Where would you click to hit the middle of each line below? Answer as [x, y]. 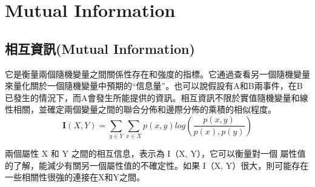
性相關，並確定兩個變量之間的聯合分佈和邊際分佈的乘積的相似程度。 [141, 109]
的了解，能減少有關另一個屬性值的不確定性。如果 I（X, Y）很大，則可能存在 [157, 165]
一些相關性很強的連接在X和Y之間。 [75, 177]
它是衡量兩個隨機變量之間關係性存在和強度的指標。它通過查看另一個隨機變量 [157, 74]
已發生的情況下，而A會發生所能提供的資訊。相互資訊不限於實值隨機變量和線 [157, 97]
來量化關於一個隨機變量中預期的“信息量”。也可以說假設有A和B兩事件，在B [154, 86]
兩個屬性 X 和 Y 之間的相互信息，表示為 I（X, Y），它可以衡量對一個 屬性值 [155, 153]
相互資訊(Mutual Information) [100, 48]
